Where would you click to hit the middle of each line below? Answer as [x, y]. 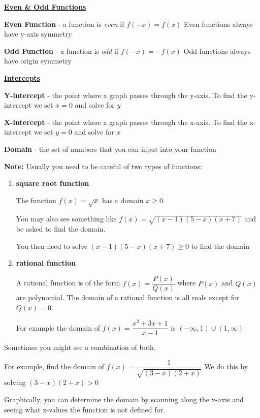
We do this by [226, 366]
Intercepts [22, 77]
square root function [53, 183]
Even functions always [218, 24]
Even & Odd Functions [45, 7]
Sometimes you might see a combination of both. [80, 347]
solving [15, 382]
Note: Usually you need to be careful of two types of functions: [103, 166]
